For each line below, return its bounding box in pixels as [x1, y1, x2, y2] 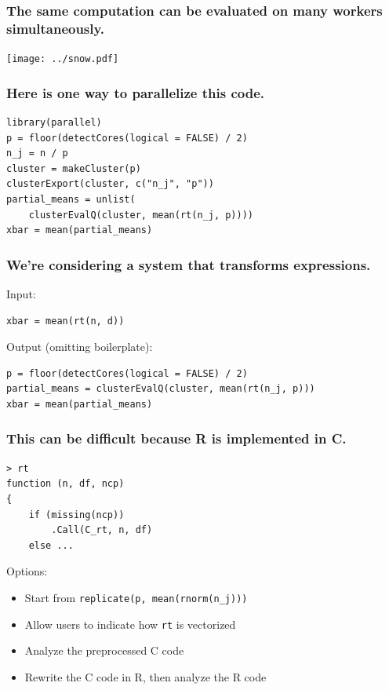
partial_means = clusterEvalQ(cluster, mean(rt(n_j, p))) [6, 383, 315, 395]
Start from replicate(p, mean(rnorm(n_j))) [24, 589, 248, 605]
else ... [28, 539, 74, 551]
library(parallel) [6, 117, 102, 129]
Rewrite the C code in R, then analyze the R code [24, 668, 267, 685]
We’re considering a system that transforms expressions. [6, 254, 371, 274]
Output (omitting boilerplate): [6, 338, 153, 355]
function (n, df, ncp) [6, 478, 125, 490]
